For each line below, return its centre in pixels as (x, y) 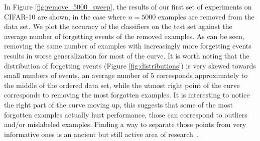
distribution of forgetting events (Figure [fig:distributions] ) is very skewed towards (130, 65)
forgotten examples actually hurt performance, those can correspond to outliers (126, 114)
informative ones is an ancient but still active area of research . (101, 134)
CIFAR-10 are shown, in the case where (65, 16)
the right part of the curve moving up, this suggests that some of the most (118, 104)
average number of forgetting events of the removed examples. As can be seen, (124, 36)
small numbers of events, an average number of (76, 75)
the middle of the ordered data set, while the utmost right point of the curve (122, 85)
